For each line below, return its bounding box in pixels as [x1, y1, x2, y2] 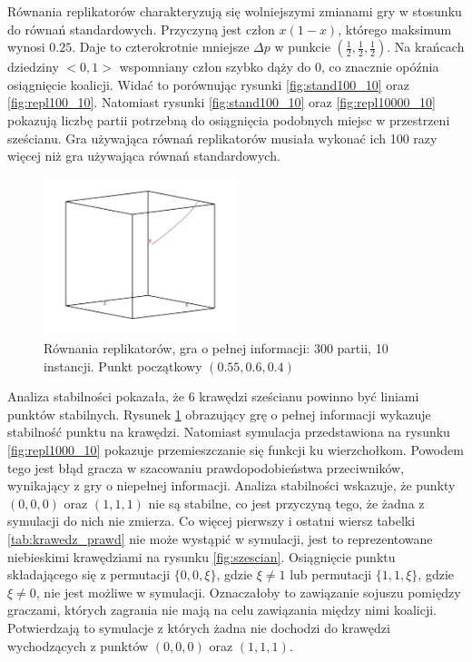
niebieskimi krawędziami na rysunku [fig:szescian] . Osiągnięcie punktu [7, 547, 396, 566]
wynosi [7, 37, 45, 56]
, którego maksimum [338, 19, 452, 38]
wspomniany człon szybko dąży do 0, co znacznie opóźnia [119, 57, 439, 76]
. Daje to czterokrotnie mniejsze [72, 37, 250, 56]
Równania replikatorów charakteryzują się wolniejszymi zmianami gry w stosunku [7, 2, 462, 20]
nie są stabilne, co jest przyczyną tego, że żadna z [148, 493, 425, 512]
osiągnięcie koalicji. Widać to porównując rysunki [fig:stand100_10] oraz [7, 74, 409, 94]
